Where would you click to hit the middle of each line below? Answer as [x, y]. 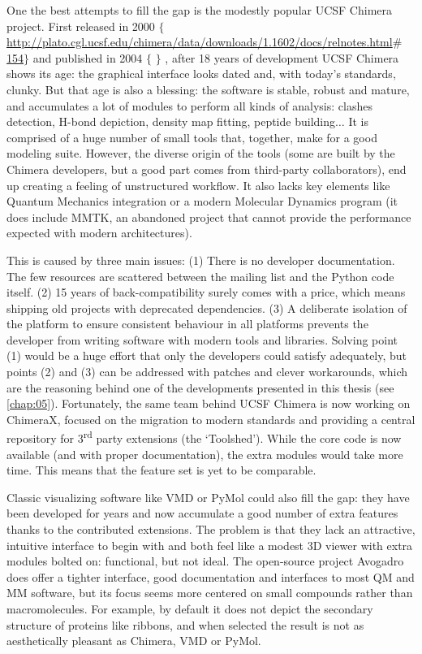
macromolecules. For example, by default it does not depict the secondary [190, 609]
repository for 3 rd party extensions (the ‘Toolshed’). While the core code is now [204, 437]
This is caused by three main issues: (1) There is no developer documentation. [201, 260]
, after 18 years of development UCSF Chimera [282, 57]
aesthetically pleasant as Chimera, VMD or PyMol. [134, 641]
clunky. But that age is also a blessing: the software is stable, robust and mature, [208, 89]
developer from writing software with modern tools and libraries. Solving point [202, 339]
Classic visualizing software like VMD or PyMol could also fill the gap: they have [208, 497]
